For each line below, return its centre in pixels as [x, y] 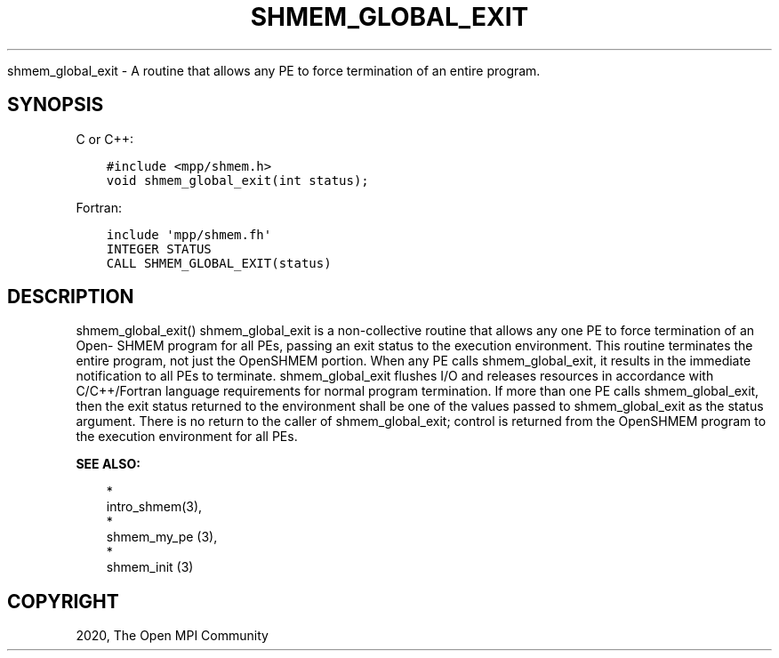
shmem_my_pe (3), [162, 537]
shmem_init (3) [150, 567]
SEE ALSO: [108, 464]
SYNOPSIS [56, 105]
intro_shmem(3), [154, 507]
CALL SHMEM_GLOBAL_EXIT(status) [219, 263]
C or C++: [104, 139]
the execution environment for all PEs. [187, 437]
